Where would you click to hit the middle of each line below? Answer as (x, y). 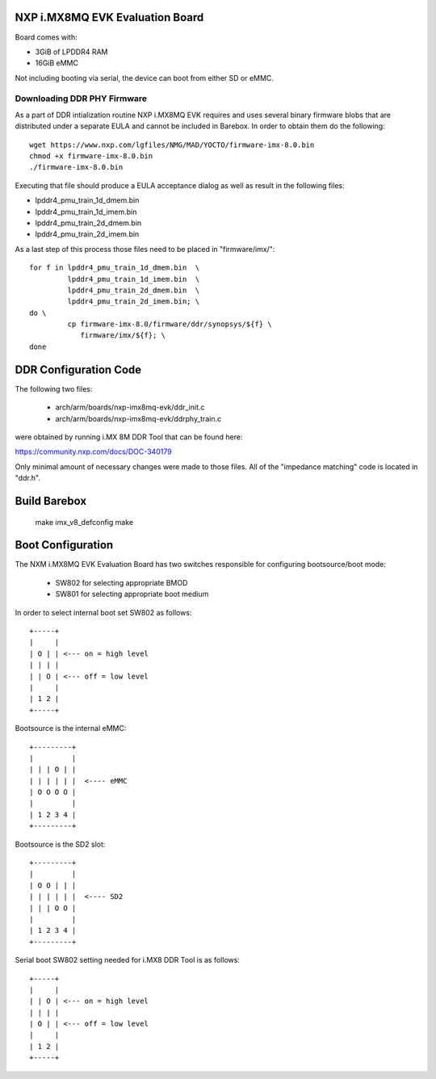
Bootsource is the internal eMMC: (71, 728)
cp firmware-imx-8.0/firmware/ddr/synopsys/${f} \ (170, 324)
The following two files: (54, 388)
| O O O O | (53, 792)
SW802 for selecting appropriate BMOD (122, 582)
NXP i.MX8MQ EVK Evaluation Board (109, 17)
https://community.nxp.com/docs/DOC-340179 (94, 451)
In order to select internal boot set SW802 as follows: (103, 612)
